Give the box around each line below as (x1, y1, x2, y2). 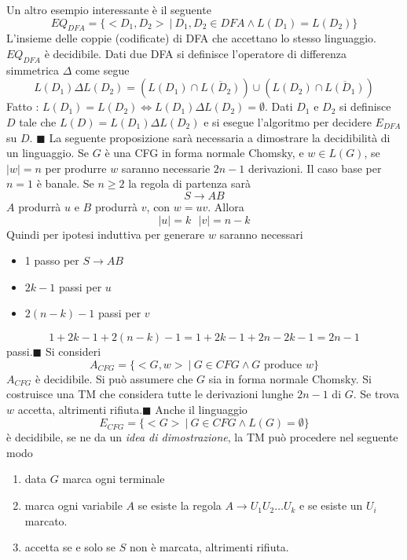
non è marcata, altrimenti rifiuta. (130, 539, 289, 555)
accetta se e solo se (24, 539, 116, 555)
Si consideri (45, 342, 101, 359)
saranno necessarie (121, 159, 211, 176)
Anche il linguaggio (155, 401, 247, 417)
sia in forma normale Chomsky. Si (208, 370, 372, 386)
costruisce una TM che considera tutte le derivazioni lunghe (6, 386, 294, 402)
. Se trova (353, 386, 400, 402)
